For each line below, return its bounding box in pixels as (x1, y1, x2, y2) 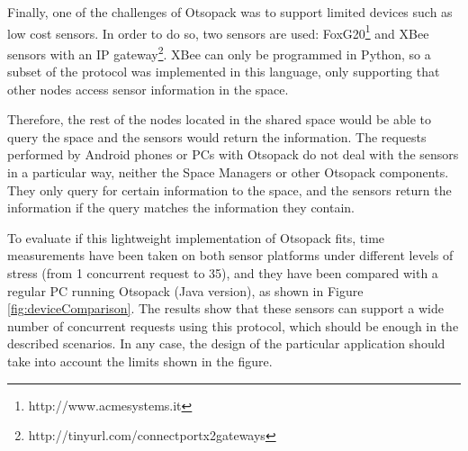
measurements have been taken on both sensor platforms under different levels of (7, 246, 454, 265)
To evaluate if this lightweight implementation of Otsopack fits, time (7, 228, 385, 247)
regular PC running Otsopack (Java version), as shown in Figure (7, 281, 364, 300)
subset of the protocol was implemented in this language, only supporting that (7, 62, 440, 81)
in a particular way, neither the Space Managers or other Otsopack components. (7, 163, 449, 182)
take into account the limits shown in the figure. (7, 352, 273, 370)
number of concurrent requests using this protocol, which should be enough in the (7, 316, 459, 335)
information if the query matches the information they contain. (7, 198, 355, 217)
